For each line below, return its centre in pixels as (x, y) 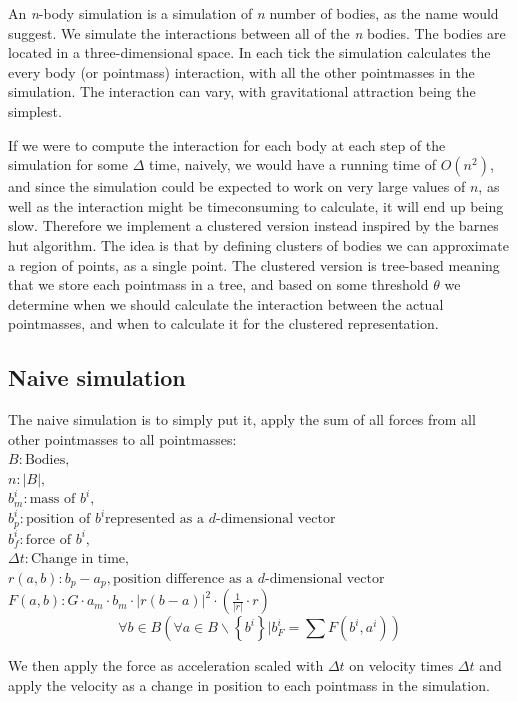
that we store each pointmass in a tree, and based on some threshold (218, 284)
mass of (52, 499)
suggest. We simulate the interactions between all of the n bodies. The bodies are (257, 32)
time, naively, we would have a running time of (292, 164)
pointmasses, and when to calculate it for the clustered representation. (223, 323)
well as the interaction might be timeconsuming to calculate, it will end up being (256, 205)
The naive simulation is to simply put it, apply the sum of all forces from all (242, 419)
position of (58, 519)
